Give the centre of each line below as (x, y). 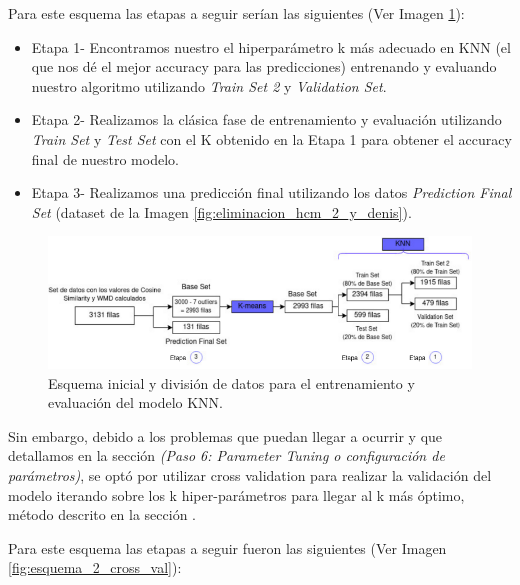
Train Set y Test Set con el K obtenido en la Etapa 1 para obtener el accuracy (271, 138)
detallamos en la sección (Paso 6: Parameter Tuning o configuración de (226, 455)
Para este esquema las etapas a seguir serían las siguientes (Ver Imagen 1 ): (236, 13)
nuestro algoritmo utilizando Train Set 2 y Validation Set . (209, 85)
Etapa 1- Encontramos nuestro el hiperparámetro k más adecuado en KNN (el (271, 46)
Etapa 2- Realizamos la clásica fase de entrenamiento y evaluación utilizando (266, 119)
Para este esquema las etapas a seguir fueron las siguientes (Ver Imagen (227, 547)
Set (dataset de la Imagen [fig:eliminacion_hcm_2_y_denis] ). (221, 211)
